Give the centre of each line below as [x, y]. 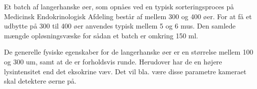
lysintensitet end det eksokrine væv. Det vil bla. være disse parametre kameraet [125, 71]
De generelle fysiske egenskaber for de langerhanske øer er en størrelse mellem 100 [129, 52]
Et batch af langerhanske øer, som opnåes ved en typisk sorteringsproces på [119, 6]
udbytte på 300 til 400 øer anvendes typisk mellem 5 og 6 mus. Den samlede [120, 26]
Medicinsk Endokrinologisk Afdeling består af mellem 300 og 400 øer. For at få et [128, 16]
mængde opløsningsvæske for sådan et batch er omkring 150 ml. [101, 35]
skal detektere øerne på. [40, 81]
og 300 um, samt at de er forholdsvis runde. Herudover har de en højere [113, 61]
